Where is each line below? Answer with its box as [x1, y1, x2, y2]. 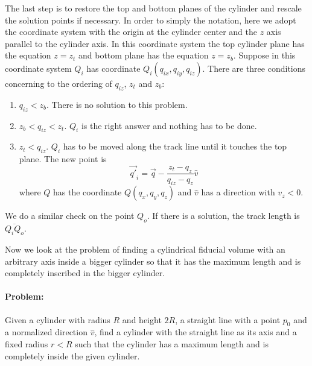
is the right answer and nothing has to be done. [81, 119, 257, 131]
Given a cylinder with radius [5, 313, 110, 326]
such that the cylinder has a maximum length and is [75, 337, 269, 350]
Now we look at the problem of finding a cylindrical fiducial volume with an [5, 242, 285, 255]
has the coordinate [53, 186, 122, 198]
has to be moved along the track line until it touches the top [63, 140, 287, 153]
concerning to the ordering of [5, 77, 112, 89]
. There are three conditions [202, 62, 306, 74]
